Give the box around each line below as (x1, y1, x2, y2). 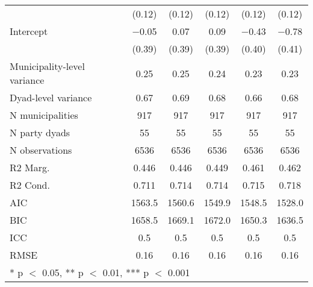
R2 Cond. (10, 178, 50, 192)
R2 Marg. (10, 160, 50, 174)
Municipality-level (10, 59, 85, 73)
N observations (10, 143, 72, 157)
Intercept (10, 24, 48, 38)
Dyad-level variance (10, 90, 92, 104)
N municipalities (10, 108, 78, 122)
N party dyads (10, 125, 70, 139)
